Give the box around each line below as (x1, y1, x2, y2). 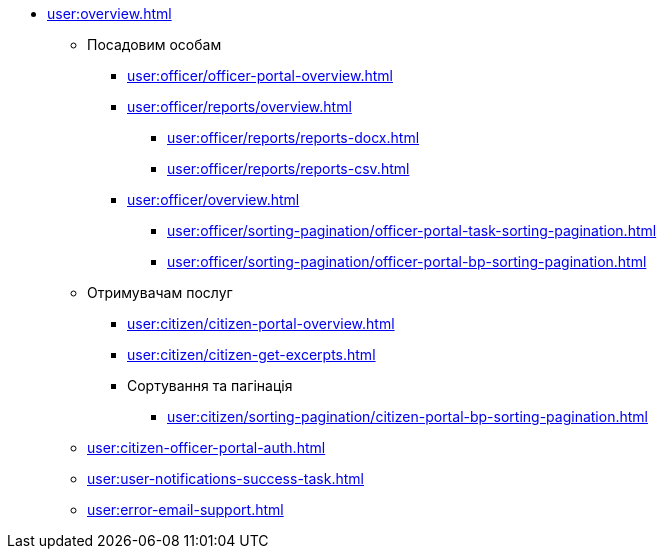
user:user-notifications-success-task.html (87, 470, 364, 487)
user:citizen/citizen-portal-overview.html (127, 315, 395, 332)
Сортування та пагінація (127, 377, 293, 394)
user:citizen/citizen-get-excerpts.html (127, 346, 376, 363)
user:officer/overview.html (127, 191, 300, 208)
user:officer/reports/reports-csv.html (167, 160, 410, 177)
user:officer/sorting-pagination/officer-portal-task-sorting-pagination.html (167, 222, 657, 239)
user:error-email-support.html (87, 501, 284, 518)
